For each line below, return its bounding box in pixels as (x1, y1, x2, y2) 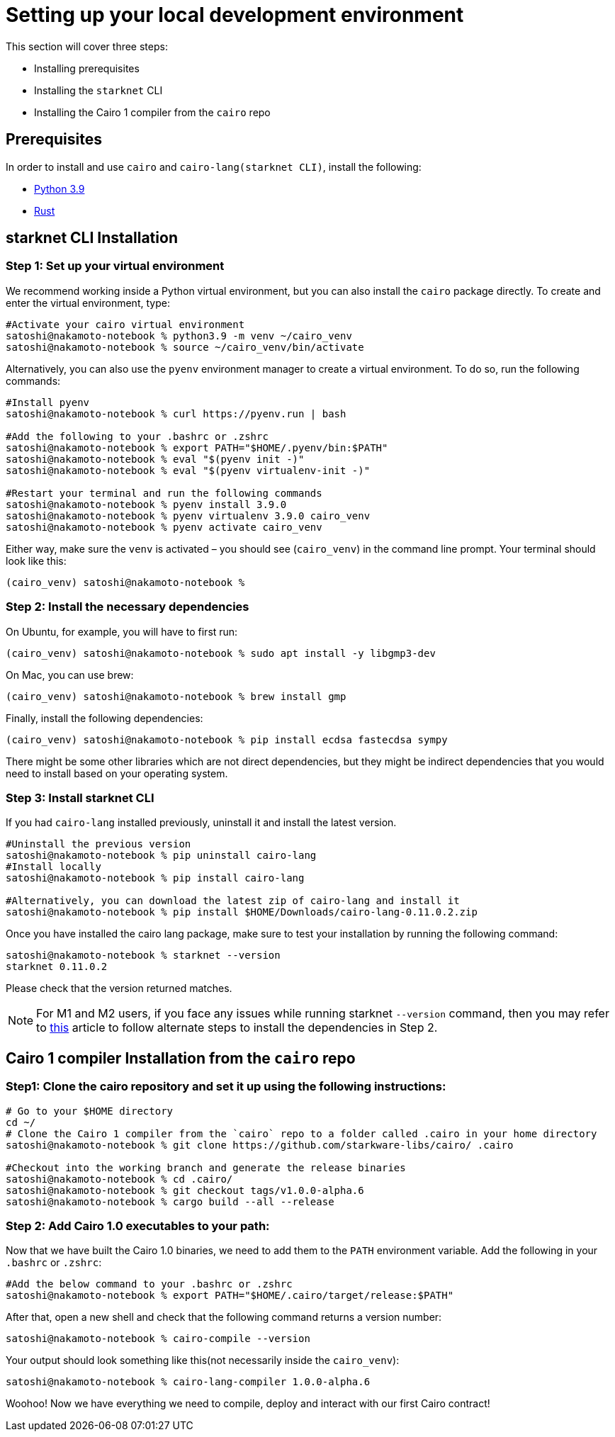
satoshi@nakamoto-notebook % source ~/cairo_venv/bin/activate (6, 341, 364, 353)
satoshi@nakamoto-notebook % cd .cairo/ (6, 1173, 233, 1185)
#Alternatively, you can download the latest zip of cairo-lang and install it (6, 895, 460, 907)
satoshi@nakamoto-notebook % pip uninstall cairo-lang (6, 850, 317, 862)
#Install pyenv (6, 396, 90, 408)
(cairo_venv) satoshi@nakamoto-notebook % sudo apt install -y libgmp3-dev (6, 647, 436, 659)
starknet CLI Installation (6, 229, 178, 247)
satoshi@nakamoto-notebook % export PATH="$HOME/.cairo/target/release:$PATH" (6, 1290, 454, 1302)
